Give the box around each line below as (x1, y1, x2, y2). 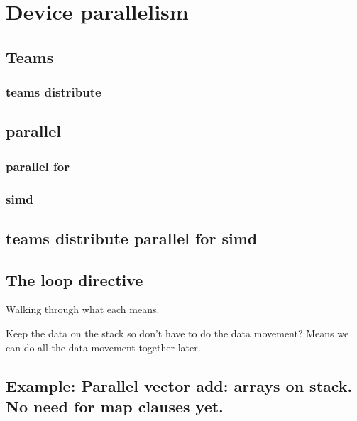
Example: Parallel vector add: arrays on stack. (6, 374, 353, 396)
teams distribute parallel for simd (6, 226, 258, 248)
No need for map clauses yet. (6, 395, 224, 417)
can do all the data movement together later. (6, 339, 201, 354)
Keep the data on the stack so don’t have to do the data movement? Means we (6, 326, 349, 341)
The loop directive (6, 268, 143, 290)
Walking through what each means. (6, 302, 160, 317)
